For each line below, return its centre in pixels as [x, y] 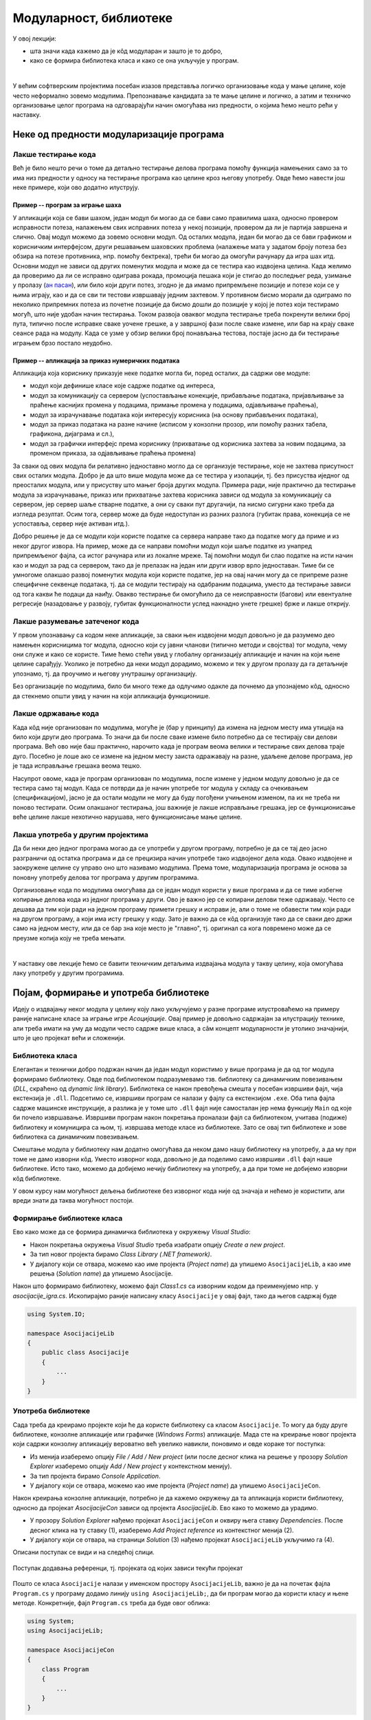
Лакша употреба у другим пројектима [81, 835]
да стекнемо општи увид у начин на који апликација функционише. [112, 696]
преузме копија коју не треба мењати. [69, 938]
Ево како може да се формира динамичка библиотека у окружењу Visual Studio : [132, 1232]
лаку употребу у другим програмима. [69, 973]
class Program [65, 1669]
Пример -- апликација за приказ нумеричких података [96, 361]
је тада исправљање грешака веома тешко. [77, 766]
